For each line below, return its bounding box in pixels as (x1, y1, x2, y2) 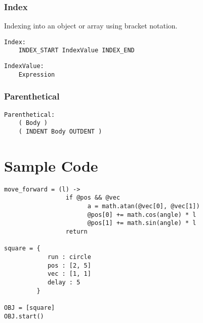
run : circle (47, 253, 91, 261)
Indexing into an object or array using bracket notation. (4, 20, 178, 31)
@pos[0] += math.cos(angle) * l (87, 211, 196, 218)
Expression (18, 71, 55, 78)
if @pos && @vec (65, 194, 120, 202)
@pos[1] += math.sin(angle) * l (87, 219, 196, 227)
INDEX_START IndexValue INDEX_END (18, 47, 135, 54)
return (65, 228, 88, 236)
